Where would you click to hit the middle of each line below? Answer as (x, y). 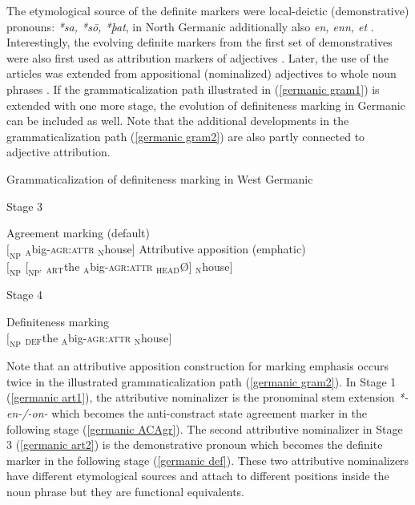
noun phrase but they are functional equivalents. (125, 492)
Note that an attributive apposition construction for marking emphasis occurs (198, 366)
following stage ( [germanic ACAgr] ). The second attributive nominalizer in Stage (205, 428)
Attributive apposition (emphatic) (222, 248)
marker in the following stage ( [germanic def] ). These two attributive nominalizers (208, 460)
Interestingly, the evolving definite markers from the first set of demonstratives (199, 42)
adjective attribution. (58, 152)
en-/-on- (27, 413)
